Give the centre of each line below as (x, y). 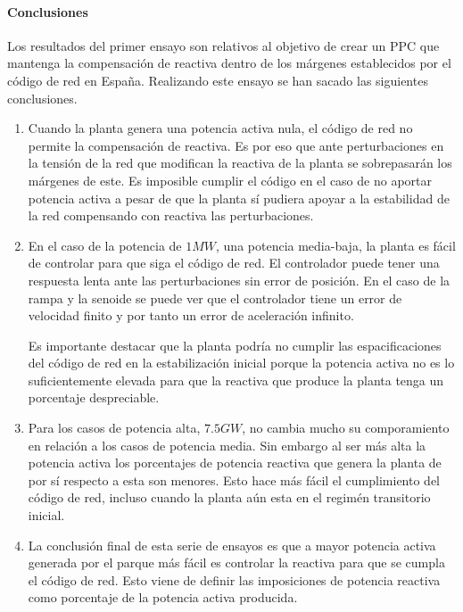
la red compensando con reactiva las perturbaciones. (171, 215)
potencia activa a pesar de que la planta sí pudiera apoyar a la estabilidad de (239, 198)
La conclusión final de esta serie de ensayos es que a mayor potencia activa (232, 545)
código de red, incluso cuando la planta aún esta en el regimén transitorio (229, 497)
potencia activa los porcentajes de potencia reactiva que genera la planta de (235, 463)
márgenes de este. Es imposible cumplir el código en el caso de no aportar (230, 180)
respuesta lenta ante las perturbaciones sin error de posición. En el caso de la (239, 280)
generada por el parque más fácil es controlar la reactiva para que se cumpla (236, 562)
